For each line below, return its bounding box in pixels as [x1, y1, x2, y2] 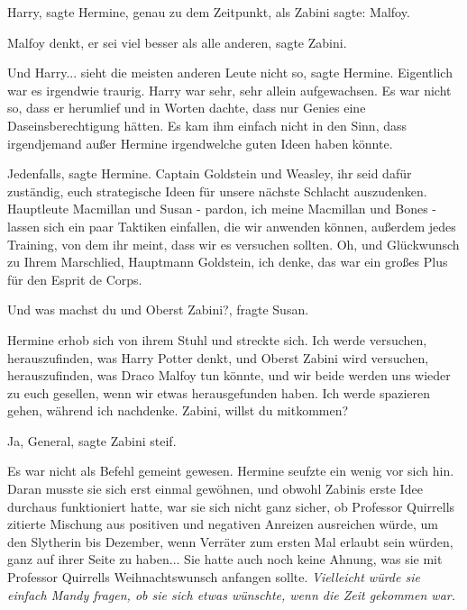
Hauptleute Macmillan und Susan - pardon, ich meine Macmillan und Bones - [7, 199, 437, 218]
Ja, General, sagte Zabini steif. [7, 431, 177, 450]
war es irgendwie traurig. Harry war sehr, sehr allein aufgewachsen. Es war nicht [7, 80, 452, 99]
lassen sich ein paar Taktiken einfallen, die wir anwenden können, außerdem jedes [7, 216, 456, 235]
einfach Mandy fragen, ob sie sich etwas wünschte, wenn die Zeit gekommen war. [7, 585, 456, 604]
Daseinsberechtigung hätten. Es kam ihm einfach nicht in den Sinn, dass [7, 115, 407, 134]
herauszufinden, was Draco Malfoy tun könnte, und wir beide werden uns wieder [7, 366, 451, 385]
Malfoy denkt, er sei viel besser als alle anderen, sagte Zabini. [7, 32, 347, 51]
